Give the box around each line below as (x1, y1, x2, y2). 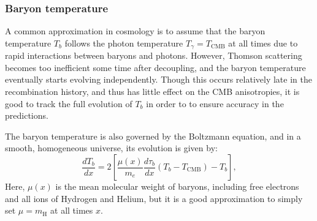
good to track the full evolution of (5, 97, 132, 110)
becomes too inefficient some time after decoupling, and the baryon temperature (5, 61, 306, 73)
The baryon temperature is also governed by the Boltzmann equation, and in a (5, 129, 301, 142)
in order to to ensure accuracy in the (146, 97, 284, 110)
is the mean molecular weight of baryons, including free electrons (55, 180, 299, 193)
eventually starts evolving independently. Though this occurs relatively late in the (5, 73, 312, 86)
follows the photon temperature (64, 36, 183, 49)
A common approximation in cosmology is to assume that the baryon (5, 24, 265, 37)
